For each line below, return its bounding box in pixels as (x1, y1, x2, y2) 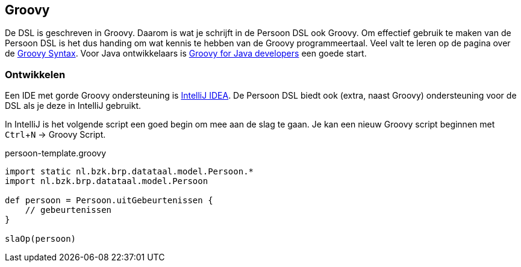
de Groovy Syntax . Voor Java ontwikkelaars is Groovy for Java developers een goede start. (5, 48, 367, 59)
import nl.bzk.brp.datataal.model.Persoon (5, 176, 208, 186)
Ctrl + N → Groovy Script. (5, 129, 106, 140)
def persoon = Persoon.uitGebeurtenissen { (5, 195, 213, 206)
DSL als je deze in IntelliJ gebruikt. (5, 100, 142, 111)
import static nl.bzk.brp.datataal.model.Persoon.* (5, 167, 254, 177)
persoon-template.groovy (5, 148, 107, 159)
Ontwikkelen (5, 68, 66, 81)
